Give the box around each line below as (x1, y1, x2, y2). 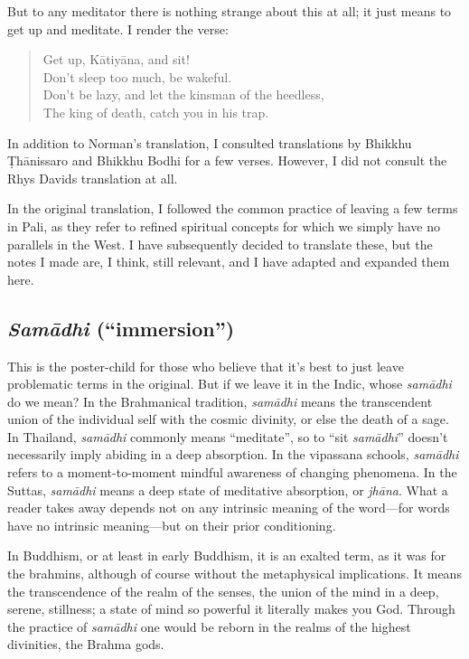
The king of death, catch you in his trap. (42, 102, 269, 121)
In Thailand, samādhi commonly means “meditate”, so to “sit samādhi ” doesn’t (7, 427, 448, 446)
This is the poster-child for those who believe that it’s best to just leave (7, 356, 404, 375)
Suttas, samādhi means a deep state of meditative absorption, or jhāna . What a (7, 480, 448, 499)
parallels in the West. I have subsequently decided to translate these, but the (7, 234, 433, 253)
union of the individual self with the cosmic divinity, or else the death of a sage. (7, 410, 449, 428)
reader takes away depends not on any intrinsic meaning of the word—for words (7, 498, 450, 517)
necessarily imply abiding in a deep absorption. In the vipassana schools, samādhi (7, 445, 459, 464)
